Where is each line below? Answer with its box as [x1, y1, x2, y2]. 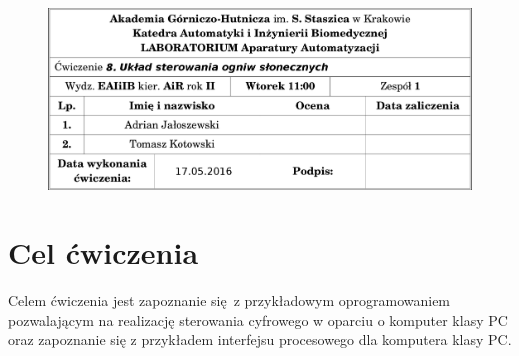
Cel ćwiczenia [8, 232, 199, 273]
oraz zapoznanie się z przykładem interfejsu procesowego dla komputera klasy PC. [8, 329, 512, 350]
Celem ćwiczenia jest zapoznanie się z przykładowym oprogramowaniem [8, 290, 451, 311]
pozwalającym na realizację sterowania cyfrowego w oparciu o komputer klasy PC [8, 309, 508, 330]
